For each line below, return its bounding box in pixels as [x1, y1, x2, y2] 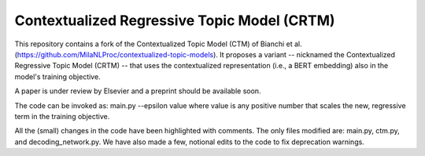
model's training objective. [14, 71, 102, 82]
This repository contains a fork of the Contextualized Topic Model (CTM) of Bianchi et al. [14, 39, 302, 49]
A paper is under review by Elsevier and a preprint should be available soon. [14, 86, 261, 96]
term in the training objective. [14, 111, 110, 121]
